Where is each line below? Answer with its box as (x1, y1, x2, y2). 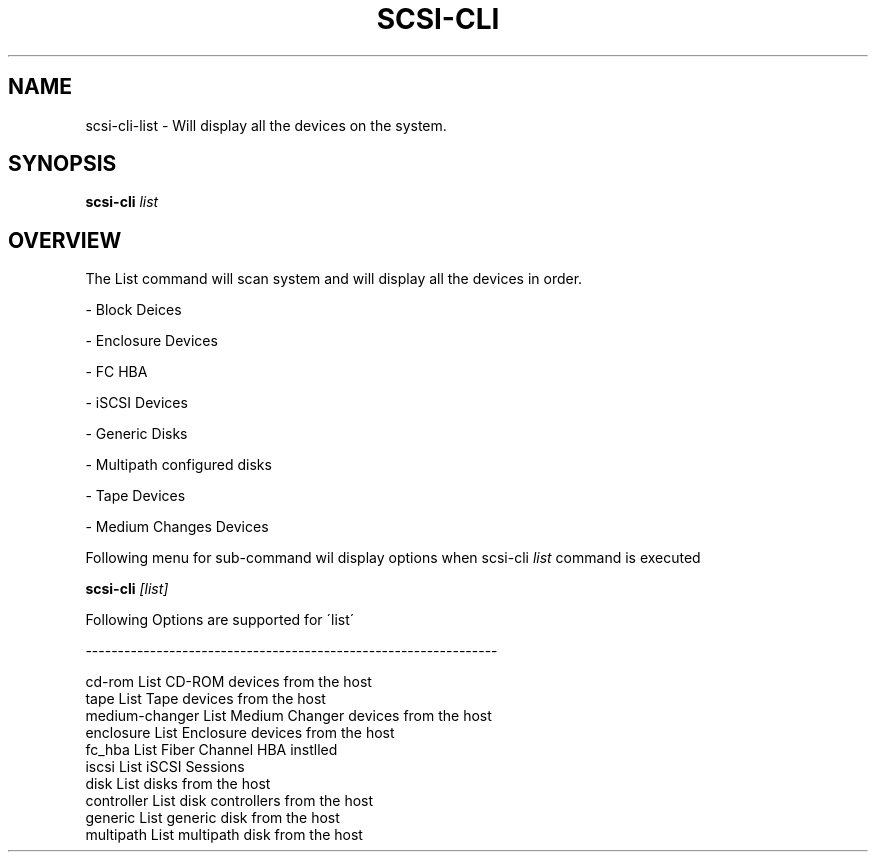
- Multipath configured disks (85, 456, 272, 474)
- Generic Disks (85, 425, 188, 443)
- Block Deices (85, 301, 182, 319)
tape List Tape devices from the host (85, 690, 326, 708)
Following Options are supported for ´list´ (85, 611, 355, 629)
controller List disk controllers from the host (85, 792, 374, 810)
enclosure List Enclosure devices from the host (85, 724, 395, 742)
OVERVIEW (8, 227, 122, 253)
